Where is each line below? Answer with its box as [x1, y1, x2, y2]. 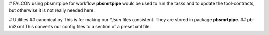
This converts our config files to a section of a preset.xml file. [25, 24, 151, 30]
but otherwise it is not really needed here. [9, 7, 95, 13]
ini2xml [9, 24, 24, 30]
